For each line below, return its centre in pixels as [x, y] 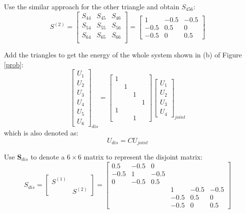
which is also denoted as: [41, 132]
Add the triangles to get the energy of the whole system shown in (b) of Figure [123, 55]
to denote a [48, 157]
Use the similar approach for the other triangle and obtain [92, 6]
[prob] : [14, 64]
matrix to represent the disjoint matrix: [143, 157]
